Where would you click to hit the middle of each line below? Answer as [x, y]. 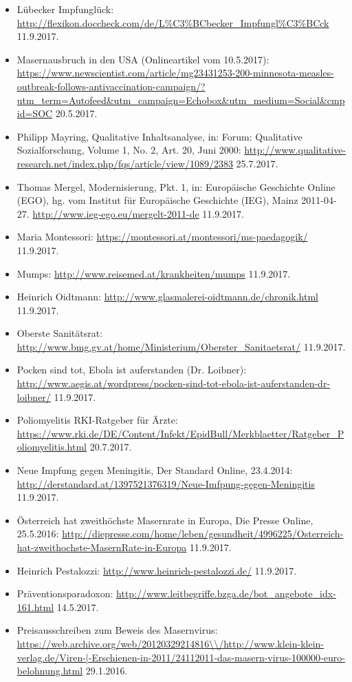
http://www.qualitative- [295, 150]
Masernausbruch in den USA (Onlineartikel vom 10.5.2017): [143, 59]
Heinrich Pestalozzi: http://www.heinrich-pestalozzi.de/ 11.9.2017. [157, 570]
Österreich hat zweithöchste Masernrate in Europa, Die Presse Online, [165, 520]
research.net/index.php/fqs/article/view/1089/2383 [125, 163]
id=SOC [35, 113]
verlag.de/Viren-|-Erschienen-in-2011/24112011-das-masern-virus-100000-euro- [181, 657]
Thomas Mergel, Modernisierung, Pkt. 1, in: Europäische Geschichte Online [176, 186]
